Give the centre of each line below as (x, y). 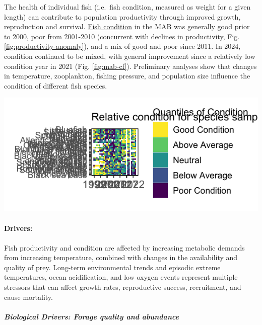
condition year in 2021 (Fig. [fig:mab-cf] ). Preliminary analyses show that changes (130, 66)
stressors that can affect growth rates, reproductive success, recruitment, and (123, 287)
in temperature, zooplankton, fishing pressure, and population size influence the (127, 76)
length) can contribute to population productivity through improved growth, (122, 16)
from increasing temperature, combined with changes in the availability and (121, 257)
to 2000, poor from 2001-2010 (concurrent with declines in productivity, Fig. (122, 36)
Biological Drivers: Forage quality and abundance (92, 316)
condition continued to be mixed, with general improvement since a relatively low (130, 56)
